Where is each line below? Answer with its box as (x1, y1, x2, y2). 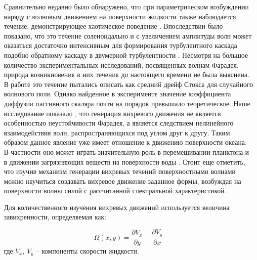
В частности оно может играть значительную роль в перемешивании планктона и (4, 146, 249, 157)
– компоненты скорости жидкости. (36, 245, 139, 256)
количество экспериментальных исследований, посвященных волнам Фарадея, (4, 59, 239, 70)
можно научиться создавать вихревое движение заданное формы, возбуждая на (4, 175, 241, 186)
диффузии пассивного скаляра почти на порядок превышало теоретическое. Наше (4, 98, 250, 108)
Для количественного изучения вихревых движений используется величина (4, 202, 230, 212)
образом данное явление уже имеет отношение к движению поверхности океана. (4, 137, 247, 147)
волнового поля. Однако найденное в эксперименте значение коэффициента (4, 88, 231, 99)
